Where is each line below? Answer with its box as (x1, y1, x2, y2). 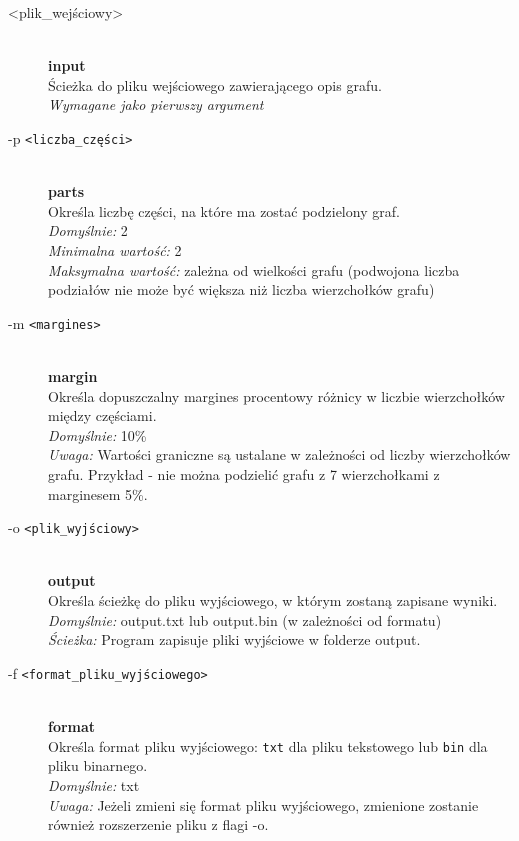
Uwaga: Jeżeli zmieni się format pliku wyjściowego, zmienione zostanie (48, 794, 479, 815)
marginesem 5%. (48, 483, 148, 504)
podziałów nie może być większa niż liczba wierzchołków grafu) (48, 279, 435, 300)
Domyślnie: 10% (48, 424, 147, 445)
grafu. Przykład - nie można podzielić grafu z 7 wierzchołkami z (48, 464, 440, 484)
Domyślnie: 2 (48, 220, 128, 241)
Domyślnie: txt (48, 774, 140, 795)
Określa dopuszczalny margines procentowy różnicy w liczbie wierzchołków (48, 385, 505, 406)
